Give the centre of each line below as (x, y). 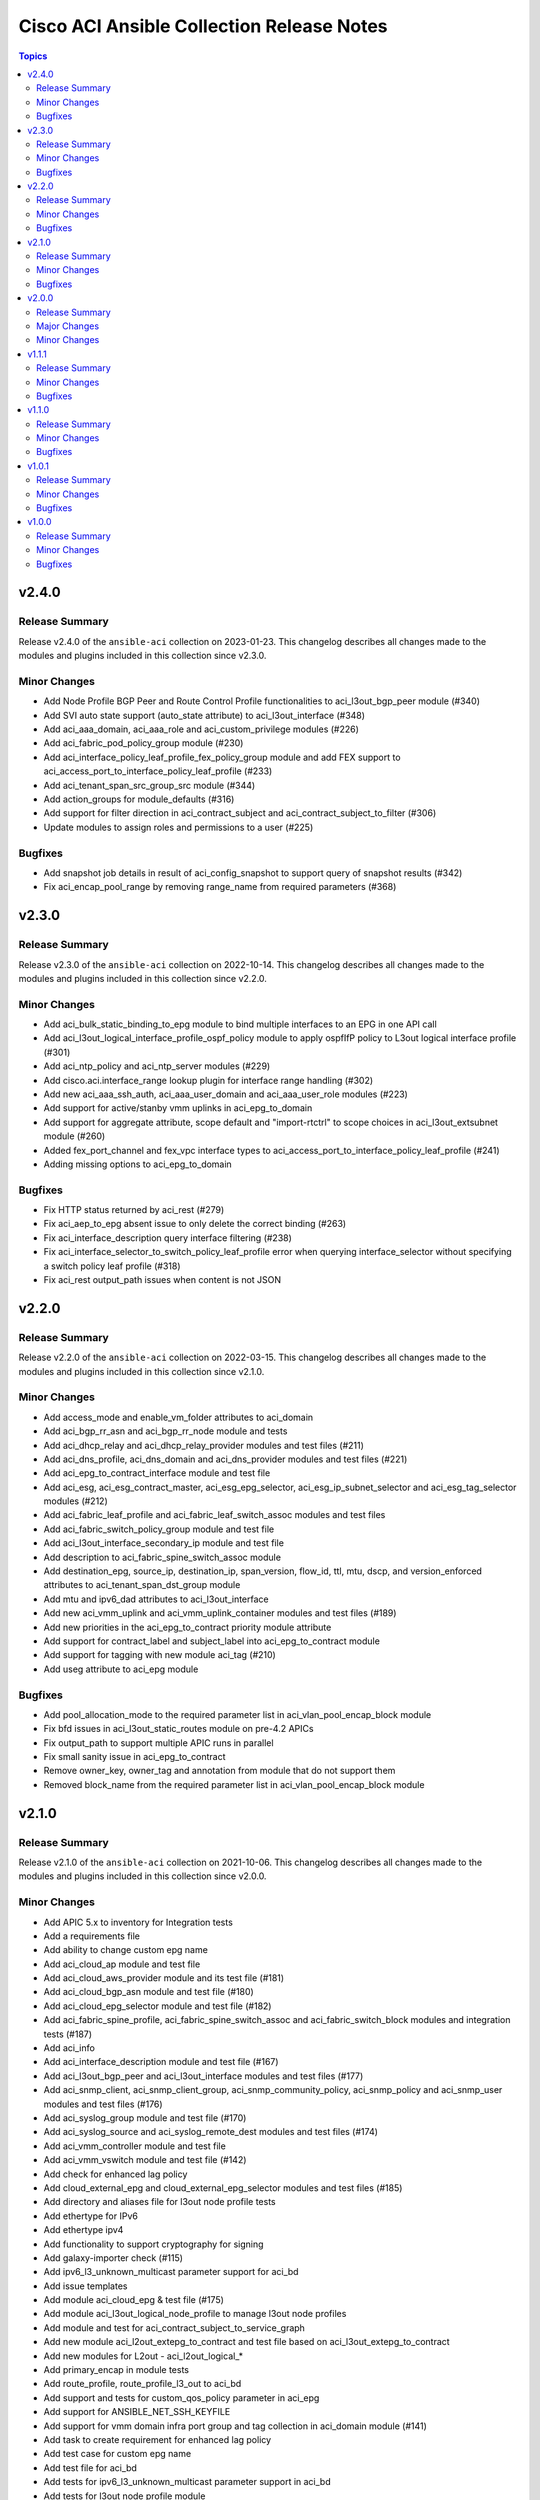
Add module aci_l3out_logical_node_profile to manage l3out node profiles (195, 2314)
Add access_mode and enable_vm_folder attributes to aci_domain (178, 1417)
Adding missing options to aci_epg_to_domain (137, 1164)
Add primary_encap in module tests (116, 2370)
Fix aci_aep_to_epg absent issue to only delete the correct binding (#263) (195, 1224)
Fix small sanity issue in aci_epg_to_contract (134, 1757)
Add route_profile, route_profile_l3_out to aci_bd (142, 2384)
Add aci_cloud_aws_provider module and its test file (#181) (164, 1978)
